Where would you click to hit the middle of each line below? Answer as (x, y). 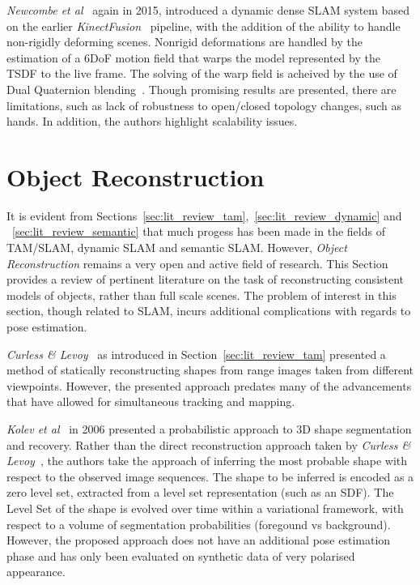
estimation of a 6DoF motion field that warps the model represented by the (193, 57)
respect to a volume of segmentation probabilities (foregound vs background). (199, 524)
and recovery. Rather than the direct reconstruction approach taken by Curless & (209, 444)
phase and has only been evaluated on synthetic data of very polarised (181, 555)
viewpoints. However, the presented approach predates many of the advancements (209, 385)
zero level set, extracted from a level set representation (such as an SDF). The (200, 492)
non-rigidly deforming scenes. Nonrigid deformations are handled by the (185, 42)
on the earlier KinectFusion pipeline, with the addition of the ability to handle (204, 26)
